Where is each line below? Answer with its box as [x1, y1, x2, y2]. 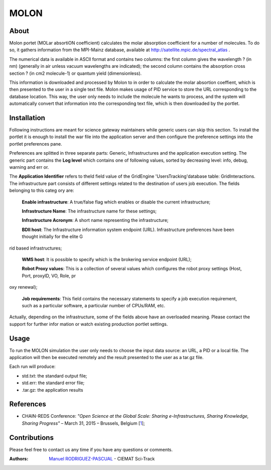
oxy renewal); [9, 284, 38, 290]
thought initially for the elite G [22, 233, 83, 240]
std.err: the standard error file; [22, 380, 85, 386]
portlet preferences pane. [9, 141, 62, 147]
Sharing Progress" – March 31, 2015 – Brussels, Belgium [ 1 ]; [22, 420, 145, 426]
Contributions [9, 433, 54, 442]
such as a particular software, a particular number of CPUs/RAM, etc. [22, 302, 166, 308]
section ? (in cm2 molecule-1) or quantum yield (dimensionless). [9, 70, 142, 76]
